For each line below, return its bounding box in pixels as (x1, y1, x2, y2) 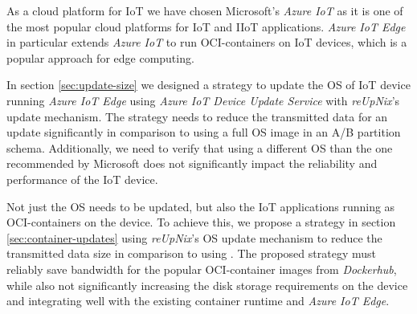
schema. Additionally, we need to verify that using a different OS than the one (6, 139, 393, 156)
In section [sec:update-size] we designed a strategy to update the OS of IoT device (6, 76, 411, 93)
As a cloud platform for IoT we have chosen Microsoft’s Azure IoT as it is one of (6, 2, 403, 18)
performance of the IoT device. (6, 170, 158, 187)
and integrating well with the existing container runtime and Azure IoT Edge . (6, 292, 390, 309)
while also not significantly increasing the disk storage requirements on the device (6, 276, 408, 293)
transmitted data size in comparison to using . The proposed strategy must (6, 245, 376, 262)
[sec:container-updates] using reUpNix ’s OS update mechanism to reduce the (6, 229, 382, 246)
